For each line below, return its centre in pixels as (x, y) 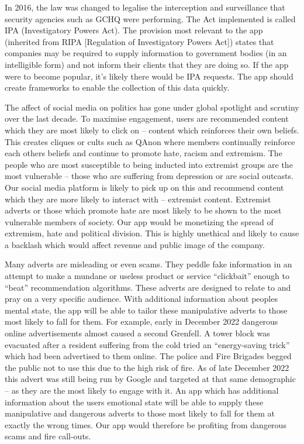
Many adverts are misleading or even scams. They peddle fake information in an (148, 264)
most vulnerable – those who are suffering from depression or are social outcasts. (149, 176)
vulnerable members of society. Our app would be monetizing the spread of (139, 221)
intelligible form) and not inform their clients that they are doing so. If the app (147, 64)
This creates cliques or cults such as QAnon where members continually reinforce (150, 141)
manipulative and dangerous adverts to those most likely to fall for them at (140, 413)
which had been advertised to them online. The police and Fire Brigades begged (148, 356)
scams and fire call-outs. (48, 436)
